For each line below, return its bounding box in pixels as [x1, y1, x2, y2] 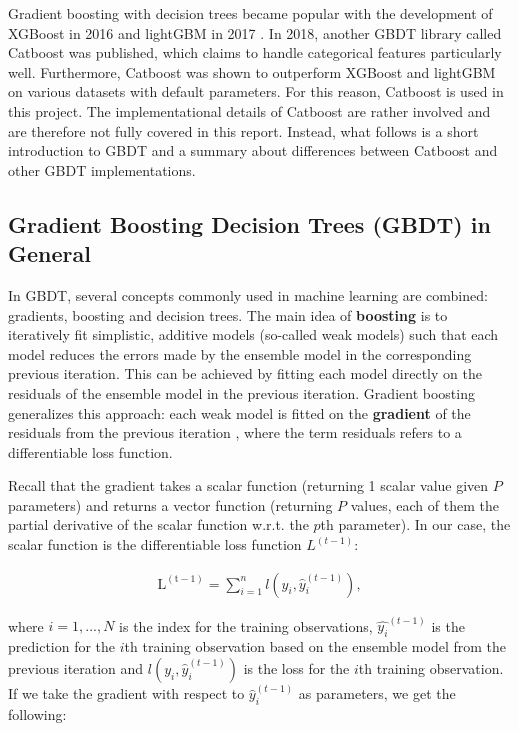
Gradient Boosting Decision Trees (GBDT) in [8, 208, 491, 239]
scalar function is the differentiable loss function [8, 534, 302, 555]
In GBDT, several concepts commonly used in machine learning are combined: [8, 284, 488, 305]
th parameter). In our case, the [320, 514, 511, 535]
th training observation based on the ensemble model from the [124, 636, 507, 657]
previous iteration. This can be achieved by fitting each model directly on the [8, 363, 482, 384]
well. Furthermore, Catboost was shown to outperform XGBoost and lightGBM [8, 61, 496, 82]
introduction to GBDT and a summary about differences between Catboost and [8, 140, 498, 161]
